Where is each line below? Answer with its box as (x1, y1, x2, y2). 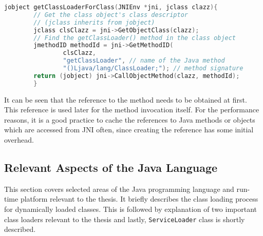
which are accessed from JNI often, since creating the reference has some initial (4, 124, 254, 135)
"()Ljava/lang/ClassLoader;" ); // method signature (63, 65, 243, 72)
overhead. (4, 134, 34, 145)
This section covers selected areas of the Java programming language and (4, 183, 234, 194)
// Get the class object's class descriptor (33, 11, 188, 18)
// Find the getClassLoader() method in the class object (33, 34, 236, 42)
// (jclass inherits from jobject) (33, 18, 155, 26)
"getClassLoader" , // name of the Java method (63, 57, 225, 65)
